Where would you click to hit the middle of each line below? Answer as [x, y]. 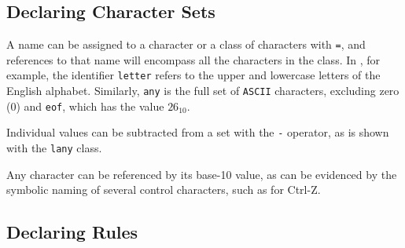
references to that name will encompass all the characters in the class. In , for [193, 59]
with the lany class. [54, 148]
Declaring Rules [72, 232]
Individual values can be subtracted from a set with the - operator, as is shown [198, 132]
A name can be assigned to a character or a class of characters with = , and [186, 44]
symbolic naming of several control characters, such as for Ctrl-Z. [164, 190]
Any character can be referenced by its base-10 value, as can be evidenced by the [202, 174]
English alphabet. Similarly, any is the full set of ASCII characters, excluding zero [203, 91]
